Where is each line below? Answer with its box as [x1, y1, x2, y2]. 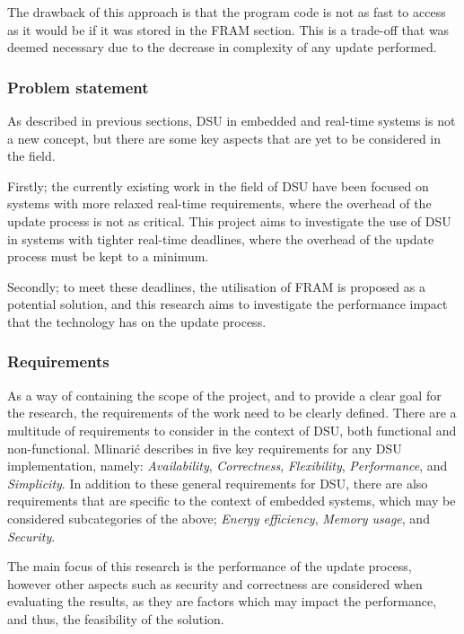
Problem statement [7, 75, 149, 98]
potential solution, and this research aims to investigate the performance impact [7, 295, 448, 313]
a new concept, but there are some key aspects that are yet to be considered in [7, 128, 441, 147]
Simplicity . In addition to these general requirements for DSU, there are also [7, 473, 428, 492]
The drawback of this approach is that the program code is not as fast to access [7, 3, 446, 21]
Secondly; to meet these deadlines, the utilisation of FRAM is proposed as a [7, 277, 425, 295]
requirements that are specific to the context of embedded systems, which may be [7, 491, 456, 510]
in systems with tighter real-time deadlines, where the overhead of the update [7, 229, 434, 248]
